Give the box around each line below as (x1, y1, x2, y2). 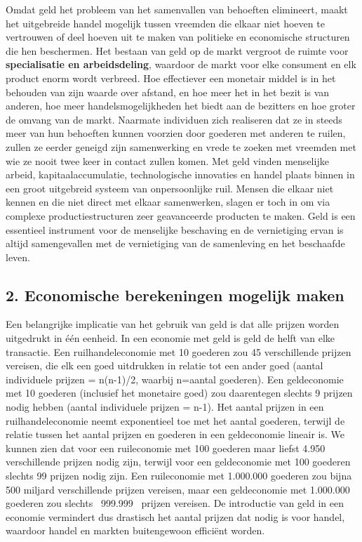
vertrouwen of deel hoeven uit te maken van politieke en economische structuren (6, 29, 350, 44)
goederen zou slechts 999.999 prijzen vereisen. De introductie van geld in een (6, 496, 344, 510)
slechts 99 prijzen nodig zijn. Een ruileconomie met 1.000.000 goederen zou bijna (6, 468, 352, 483)
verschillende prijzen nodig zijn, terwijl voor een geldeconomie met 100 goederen (6, 454, 351, 469)
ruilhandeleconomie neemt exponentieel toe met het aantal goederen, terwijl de (6, 413, 345, 428)
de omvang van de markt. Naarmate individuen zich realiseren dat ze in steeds (6, 112, 342, 126)
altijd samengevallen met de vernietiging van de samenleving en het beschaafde (6, 236, 345, 251)
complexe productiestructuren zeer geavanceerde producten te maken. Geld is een (6, 208, 356, 223)
